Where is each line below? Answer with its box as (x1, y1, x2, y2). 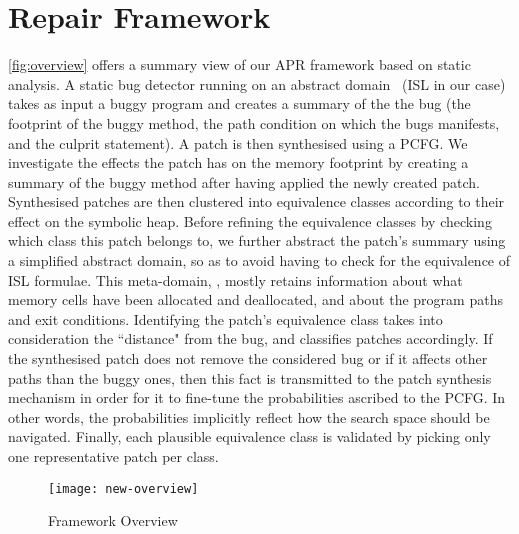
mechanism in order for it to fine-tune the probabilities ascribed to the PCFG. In (8, 387, 506, 408)
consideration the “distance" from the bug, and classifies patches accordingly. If (8, 328, 493, 349)
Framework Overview (48, 510, 178, 531)
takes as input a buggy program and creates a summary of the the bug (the (8, 93, 471, 114)
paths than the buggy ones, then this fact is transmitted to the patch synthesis (8, 367, 492, 388)
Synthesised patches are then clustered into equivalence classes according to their (8, 191, 505, 212)
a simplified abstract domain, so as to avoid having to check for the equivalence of (8, 250, 511, 271)
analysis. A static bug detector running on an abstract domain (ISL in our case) (8, 73, 506, 94)
